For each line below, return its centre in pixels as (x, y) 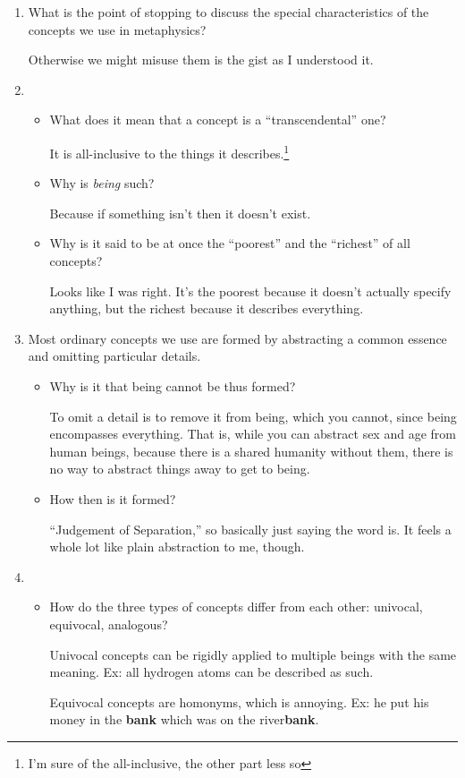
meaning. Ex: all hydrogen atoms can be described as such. (211, 672)
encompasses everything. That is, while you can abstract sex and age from (253, 434)
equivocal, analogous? (109, 624)
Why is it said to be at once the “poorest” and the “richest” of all (230, 243)
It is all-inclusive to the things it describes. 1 (169, 151)
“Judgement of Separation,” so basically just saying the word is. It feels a (250, 529)
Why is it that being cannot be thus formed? (173, 385)
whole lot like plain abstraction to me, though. (177, 547)
